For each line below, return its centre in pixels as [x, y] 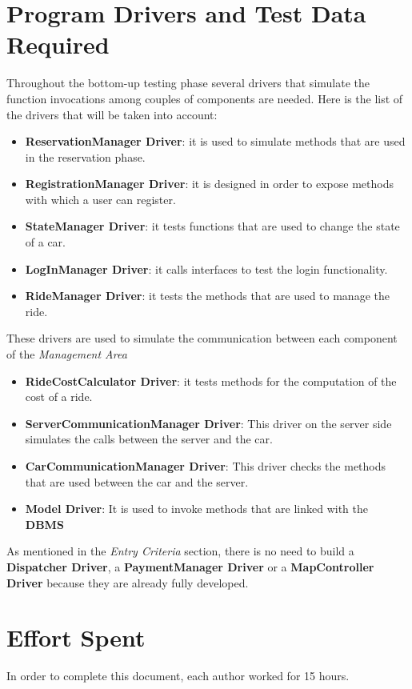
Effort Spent [76, 637]
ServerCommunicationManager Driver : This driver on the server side [208, 423]
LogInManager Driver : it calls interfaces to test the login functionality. [206, 268]
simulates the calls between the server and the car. [149, 439]
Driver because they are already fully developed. [128, 582]
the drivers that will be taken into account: [112, 114]
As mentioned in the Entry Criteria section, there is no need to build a [180, 551]
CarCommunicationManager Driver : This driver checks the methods [206, 466]
